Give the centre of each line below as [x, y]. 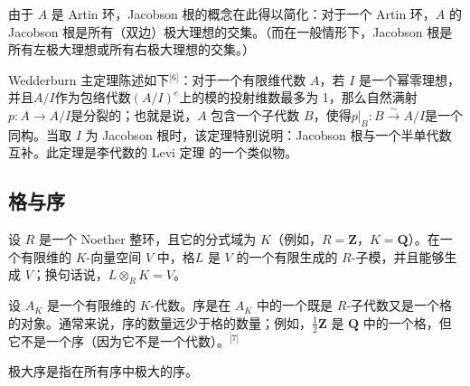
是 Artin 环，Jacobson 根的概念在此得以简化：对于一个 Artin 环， [243, 14]
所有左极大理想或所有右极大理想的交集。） [132, 49]
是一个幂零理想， [410, 79]
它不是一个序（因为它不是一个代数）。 [119, 340]
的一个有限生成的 [287, 256]
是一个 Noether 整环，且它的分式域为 [147, 239]
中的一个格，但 [407, 322]
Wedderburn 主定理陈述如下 [89, 79]
